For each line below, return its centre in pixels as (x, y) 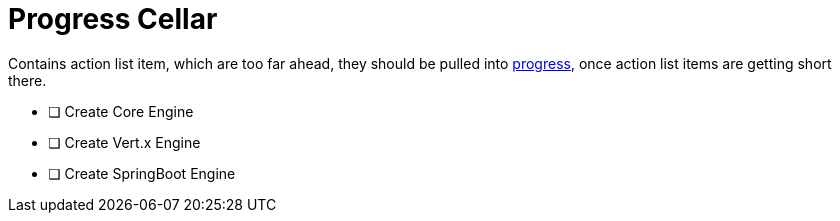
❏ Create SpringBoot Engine (142, 173)
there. (27, 80)
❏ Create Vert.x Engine (124, 142)
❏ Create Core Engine (121, 111)
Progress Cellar (113, 19)
